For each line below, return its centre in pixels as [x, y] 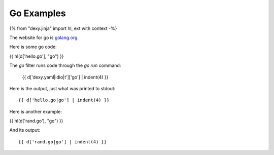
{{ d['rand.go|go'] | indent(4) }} [63, 142]
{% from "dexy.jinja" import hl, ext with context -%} [63, 28]
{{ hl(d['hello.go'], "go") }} [37, 56]
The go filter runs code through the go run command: [65, 65]
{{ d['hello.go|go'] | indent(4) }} [64, 100]
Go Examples [38, 13]
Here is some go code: [33, 47]
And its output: [25, 130]
